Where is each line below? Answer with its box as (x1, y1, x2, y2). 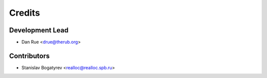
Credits (9, 7, 41, 18)
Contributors (9, 52, 50, 60)
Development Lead (9, 26, 69, 34)
